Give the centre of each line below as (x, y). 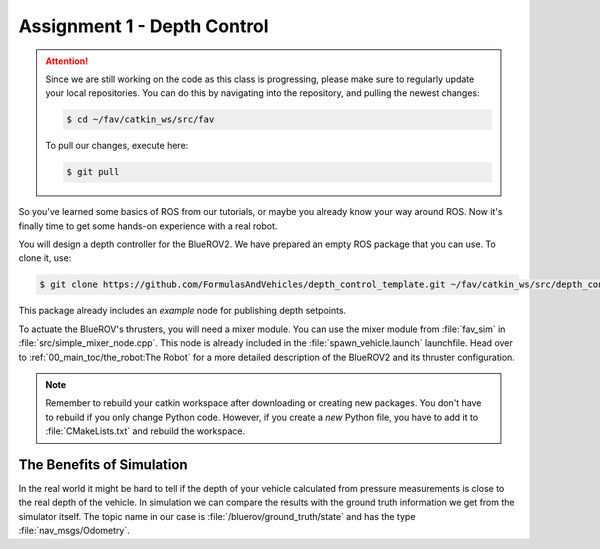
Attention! (67, 61)
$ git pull (93, 172)
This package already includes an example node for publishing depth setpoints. (182, 311)
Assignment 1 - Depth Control (143, 26)
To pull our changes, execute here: (117, 146)
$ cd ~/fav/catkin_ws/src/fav (140, 119)
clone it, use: (45, 258)
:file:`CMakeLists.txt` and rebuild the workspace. (145, 431)
